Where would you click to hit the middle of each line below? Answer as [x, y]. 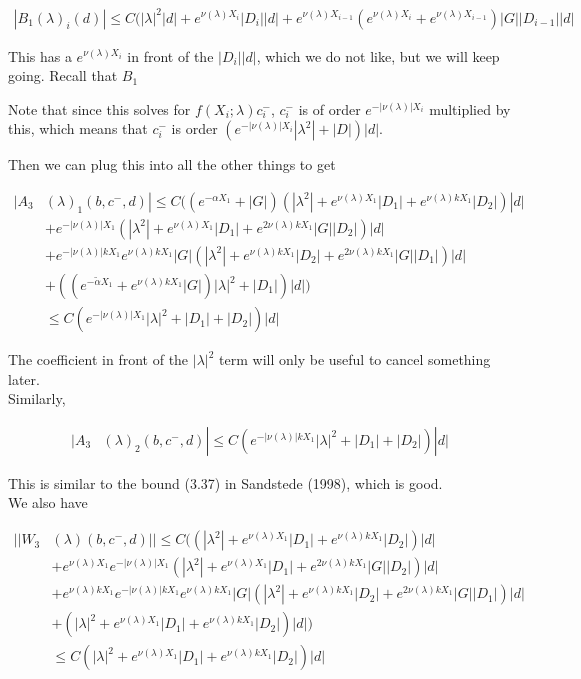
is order [194, 128]
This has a [40, 55]
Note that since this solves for [99, 108]
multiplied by [470, 108]
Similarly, [37, 398]
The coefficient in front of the [98, 359]
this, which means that [78, 128]
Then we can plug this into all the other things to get [172, 164]
